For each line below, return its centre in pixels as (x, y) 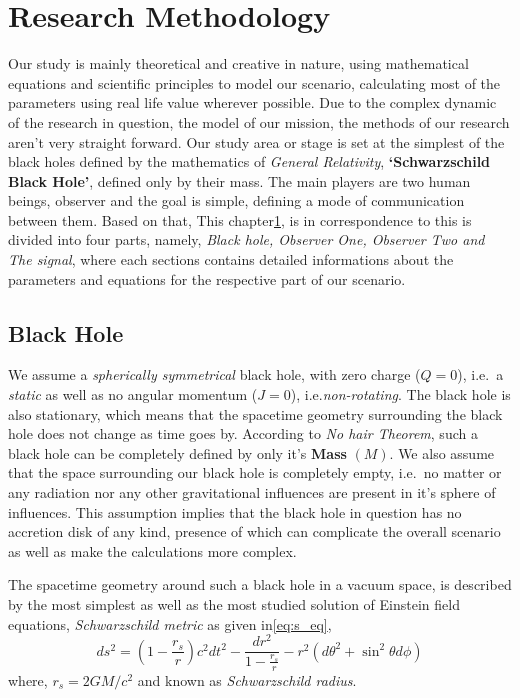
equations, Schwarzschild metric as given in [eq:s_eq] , (170, 623)
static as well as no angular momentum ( (133, 394)
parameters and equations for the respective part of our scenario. (207, 278)
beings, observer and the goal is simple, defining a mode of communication (236, 200)
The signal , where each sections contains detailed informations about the (231, 259)
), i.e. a (480, 374)
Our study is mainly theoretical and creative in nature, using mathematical (238, 63)
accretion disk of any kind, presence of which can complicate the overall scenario (254, 531)
